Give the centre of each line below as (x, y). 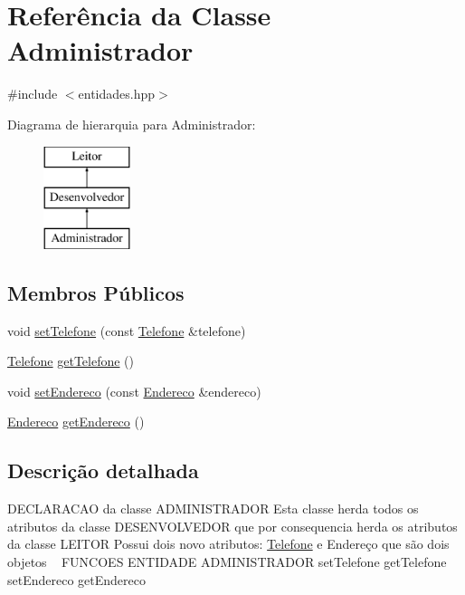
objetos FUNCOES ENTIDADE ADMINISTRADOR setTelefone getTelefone (227, 562)
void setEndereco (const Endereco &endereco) (134, 391)
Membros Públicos (96, 292)
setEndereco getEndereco (76, 579)
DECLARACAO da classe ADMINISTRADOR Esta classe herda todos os (213, 509)
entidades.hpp (117, 94)
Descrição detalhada (103, 470)
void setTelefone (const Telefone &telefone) (127, 330)
